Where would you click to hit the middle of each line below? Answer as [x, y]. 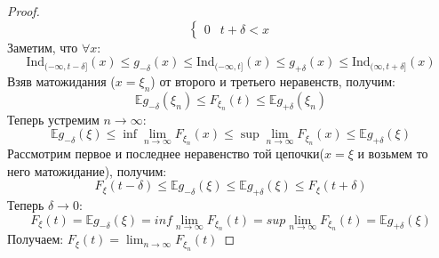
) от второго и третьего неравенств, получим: [273, 81]
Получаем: [36, 239]
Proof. [24, 11]
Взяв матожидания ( [61, 81]
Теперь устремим [53, 119]
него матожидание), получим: [87, 170]
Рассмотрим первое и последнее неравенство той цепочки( [166, 153]
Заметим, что [43, 47]
